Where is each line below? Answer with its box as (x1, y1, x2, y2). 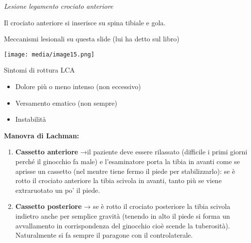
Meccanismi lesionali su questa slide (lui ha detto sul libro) (4, 34, 179, 44)
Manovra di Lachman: (4, 130, 79, 140)
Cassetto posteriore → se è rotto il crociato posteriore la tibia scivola (15, 201, 231, 211)
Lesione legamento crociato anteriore (4, 1, 113, 11)
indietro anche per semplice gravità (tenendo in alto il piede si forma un (15, 210, 230, 221)
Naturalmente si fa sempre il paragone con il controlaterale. (15, 230, 193, 240)
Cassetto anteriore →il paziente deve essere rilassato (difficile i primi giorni (15, 147, 248, 157)
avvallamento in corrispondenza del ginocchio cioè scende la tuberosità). (15, 220, 230, 230)
